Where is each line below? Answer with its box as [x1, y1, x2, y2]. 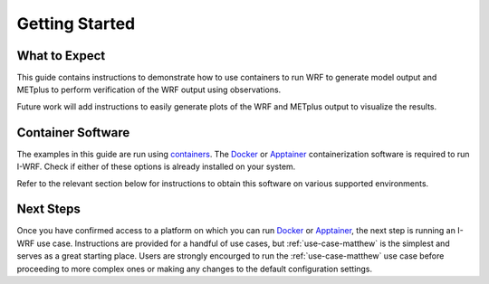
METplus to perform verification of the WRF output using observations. [16, 84, 282, 95]
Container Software [16, 125, 130, 140]
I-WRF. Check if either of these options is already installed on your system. [16, 161, 296, 172]
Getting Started [16, 14, 136, 33]
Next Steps [16, 202, 81, 217]
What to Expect [16, 48, 106, 63]
